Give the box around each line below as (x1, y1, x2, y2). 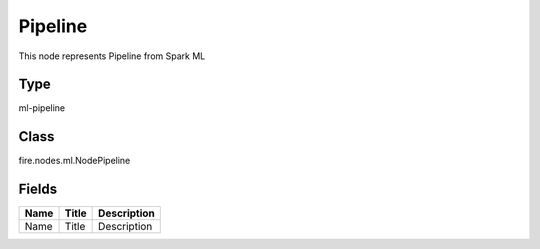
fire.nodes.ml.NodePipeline (18, 155, 131, 167)
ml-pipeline (18, 102, 66, 114)
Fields (18, 181, 58, 198)
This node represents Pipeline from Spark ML (18, 50, 206, 62)
